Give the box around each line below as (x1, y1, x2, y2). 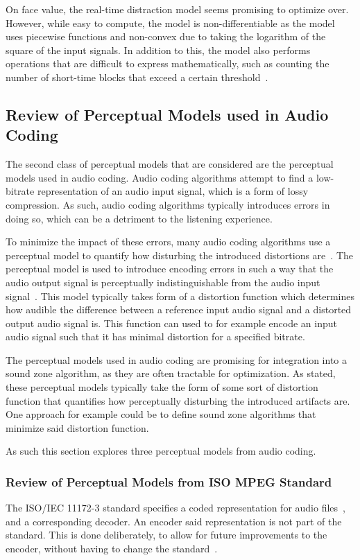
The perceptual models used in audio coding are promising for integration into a (6, 352, 348, 367)
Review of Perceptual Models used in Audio (6, 103, 329, 125)
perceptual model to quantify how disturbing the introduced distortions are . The (6, 247, 353, 262)
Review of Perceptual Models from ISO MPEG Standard (6, 473, 332, 490)
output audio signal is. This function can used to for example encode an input (6, 315, 337, 330)
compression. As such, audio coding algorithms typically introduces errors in (6, 197, 330, 211)
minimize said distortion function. (6, 420, 149, 435)
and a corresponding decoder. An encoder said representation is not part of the (6, 514, 342, 528)
